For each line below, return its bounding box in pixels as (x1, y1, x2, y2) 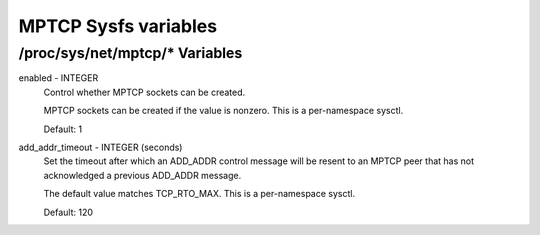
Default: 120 (43, 206, 94, 218)
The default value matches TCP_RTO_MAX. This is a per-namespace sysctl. (43, 188, 355, 200)
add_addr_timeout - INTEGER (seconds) (18, 141, 183, 153)
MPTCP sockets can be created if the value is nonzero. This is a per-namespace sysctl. (43, 105, 404, 117)
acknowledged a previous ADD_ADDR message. (43, 169, 242, 181)
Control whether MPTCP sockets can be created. (43, 86, 246, 98)
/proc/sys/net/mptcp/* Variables (18, 44, 243, 62)
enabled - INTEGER (18, 72, 99, 84)
